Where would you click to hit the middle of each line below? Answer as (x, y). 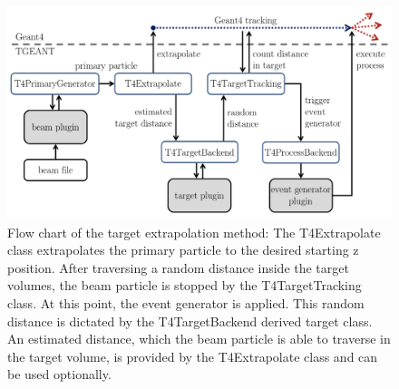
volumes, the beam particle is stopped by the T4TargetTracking (185, 285)
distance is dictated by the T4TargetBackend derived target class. (190, 321)
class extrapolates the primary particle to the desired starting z (183, 250)
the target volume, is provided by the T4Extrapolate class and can (193, 356)
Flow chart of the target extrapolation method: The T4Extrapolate (194, 232)
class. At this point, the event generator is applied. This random (186, 302)
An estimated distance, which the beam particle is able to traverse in (199, 339)
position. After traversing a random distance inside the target (178, 267)
